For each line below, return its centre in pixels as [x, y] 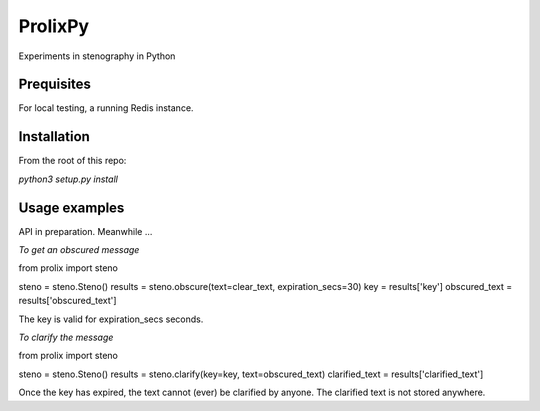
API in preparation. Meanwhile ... [85, 231]
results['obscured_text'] [67, 301]
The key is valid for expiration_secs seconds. [111, 319]
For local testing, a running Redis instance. [106, 108]
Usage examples [71, 207]
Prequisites [55, 84]
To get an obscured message [79, 250]
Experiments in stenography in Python [97, 56]
